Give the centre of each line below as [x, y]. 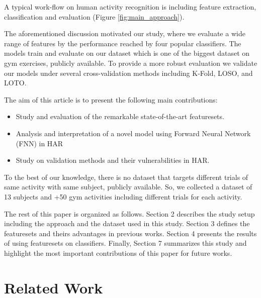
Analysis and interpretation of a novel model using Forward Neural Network [133, 133]
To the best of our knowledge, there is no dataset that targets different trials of [126, 177]
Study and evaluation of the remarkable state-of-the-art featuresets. [120, 116]
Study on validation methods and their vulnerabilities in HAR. [113, 160]
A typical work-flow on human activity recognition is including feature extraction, [130, 7]
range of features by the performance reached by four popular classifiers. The [123, 43]
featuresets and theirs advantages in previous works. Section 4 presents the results [130, 233]
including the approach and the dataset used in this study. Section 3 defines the [127, 223]
